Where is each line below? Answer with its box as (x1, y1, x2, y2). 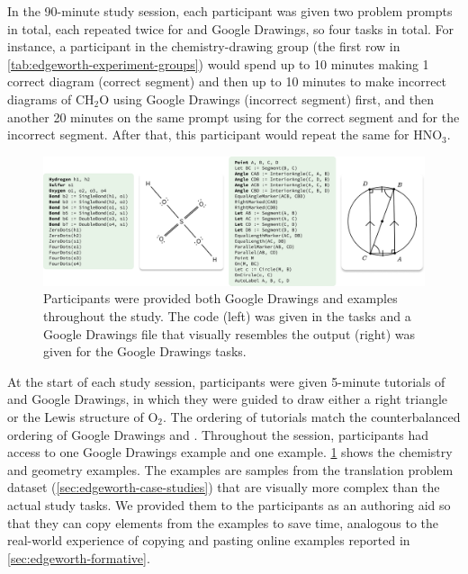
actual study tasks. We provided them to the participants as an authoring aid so (7, 495, 451, 514)
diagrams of (7, 89, 72, 108)
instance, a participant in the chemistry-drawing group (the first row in (7, 37, 400, 56)
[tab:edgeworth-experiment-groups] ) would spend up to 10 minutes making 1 (7, 54, 429, 73)
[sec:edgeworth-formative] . (7, 548, 150, 567)
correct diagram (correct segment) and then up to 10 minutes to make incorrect (7, 72, 447, 91)
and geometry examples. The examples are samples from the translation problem (7, 460, 454, 479)
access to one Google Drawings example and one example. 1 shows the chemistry (7, 443, 453, 462)
